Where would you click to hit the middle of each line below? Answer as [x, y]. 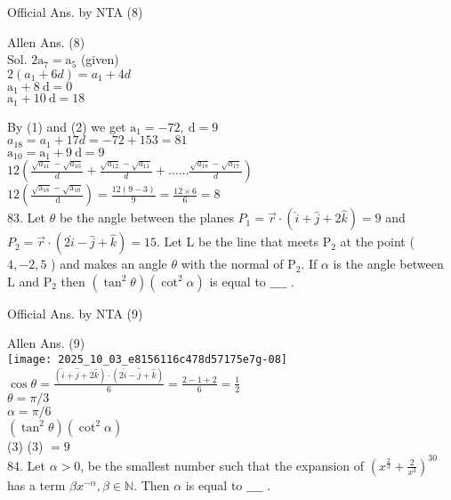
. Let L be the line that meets [238, 242]
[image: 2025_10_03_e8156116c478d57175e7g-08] [147, 359]
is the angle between [388, 264]
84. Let [26, 465]
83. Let [26, 218]
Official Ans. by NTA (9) [75, 313]
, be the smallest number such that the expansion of [222, 465]
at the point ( [377, 242]
